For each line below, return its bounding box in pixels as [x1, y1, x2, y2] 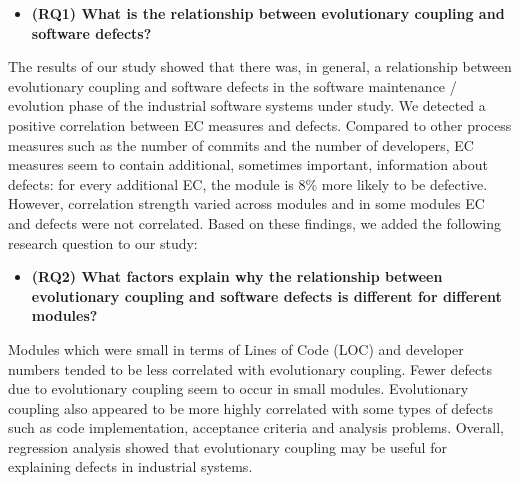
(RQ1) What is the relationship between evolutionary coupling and [31, 3, 505, 23]
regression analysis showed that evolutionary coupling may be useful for [8, 436, 447, 457]
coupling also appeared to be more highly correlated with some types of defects [8, 397, 494, 418]
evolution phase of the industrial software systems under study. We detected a [8, 95, 486, 116]
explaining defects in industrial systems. [8, 456, 253, 477]
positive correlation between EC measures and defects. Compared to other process [8, 114, 512, 135]
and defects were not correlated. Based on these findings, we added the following [8, 212, 501, 233]
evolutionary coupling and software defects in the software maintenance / [8, 75, 457, 96]
